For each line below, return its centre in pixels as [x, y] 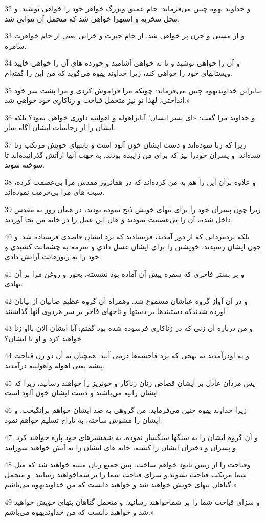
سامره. [16, 45]
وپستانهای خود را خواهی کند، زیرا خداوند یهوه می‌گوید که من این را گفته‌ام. [118, 72]
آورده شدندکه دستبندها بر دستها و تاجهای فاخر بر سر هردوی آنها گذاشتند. [116, 311]
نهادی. [14, 284]
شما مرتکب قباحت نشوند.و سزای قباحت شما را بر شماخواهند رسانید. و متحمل [126, 474]
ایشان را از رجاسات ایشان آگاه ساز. [60, 127]
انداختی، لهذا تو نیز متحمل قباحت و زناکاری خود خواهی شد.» [97, 100]
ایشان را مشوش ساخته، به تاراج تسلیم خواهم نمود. [83, 420]
